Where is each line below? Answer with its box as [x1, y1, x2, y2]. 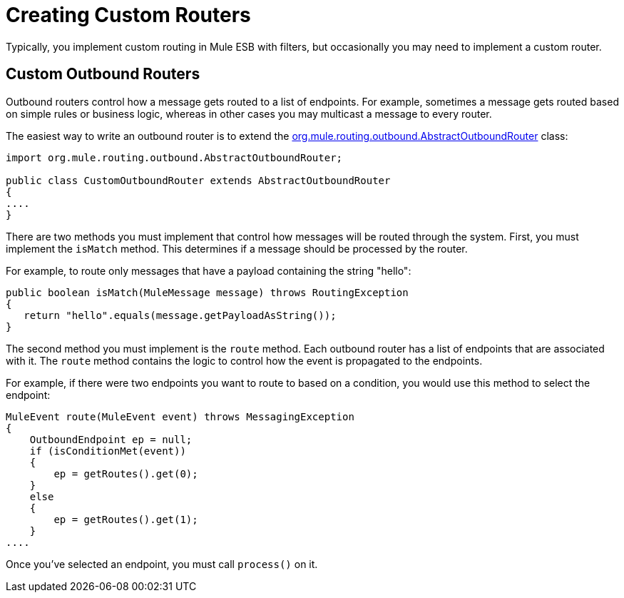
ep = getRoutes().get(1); [53, 513, 198, 525]
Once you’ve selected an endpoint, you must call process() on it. [6, 557, 318, 570]
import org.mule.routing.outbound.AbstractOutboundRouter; [6, 151, 343, 163]
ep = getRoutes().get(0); [53, 467, 198, 480]
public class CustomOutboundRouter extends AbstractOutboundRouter [6, 174, 391, 186]
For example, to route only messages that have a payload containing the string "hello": [6, 264, 411, 277]
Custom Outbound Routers [6, 65, 200, 83]
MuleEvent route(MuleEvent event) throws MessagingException [6, 410, 354, 422]
